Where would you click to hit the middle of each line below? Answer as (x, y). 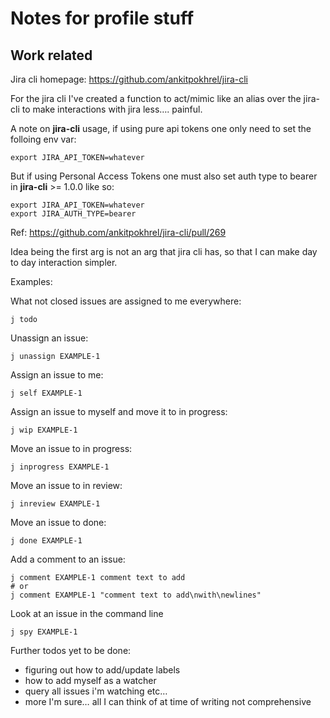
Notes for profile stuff (102, 18)
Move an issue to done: (58, 522)
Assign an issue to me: (57, 375)
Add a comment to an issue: (68, 559)
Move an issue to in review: (66, 485)
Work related (51, 55)
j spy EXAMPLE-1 (44, 632)
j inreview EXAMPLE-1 (55, 504)
